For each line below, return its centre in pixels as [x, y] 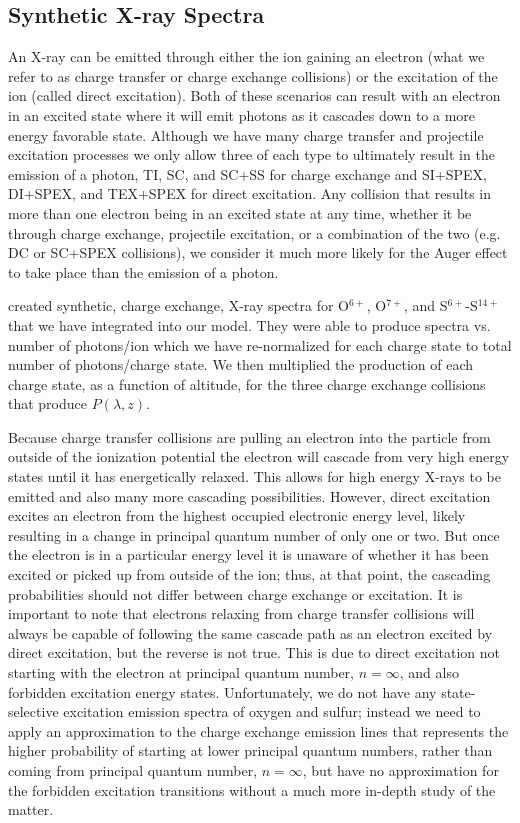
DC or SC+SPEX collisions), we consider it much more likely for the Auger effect [258, 252]
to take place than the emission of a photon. [143, 271]
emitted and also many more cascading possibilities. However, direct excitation [249, 495]
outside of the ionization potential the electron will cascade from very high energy [259, 456]
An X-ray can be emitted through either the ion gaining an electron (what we [246, 56]
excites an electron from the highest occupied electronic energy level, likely [237, 515]
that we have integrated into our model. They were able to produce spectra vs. [249, 324]
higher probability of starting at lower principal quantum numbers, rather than [250, 750]
